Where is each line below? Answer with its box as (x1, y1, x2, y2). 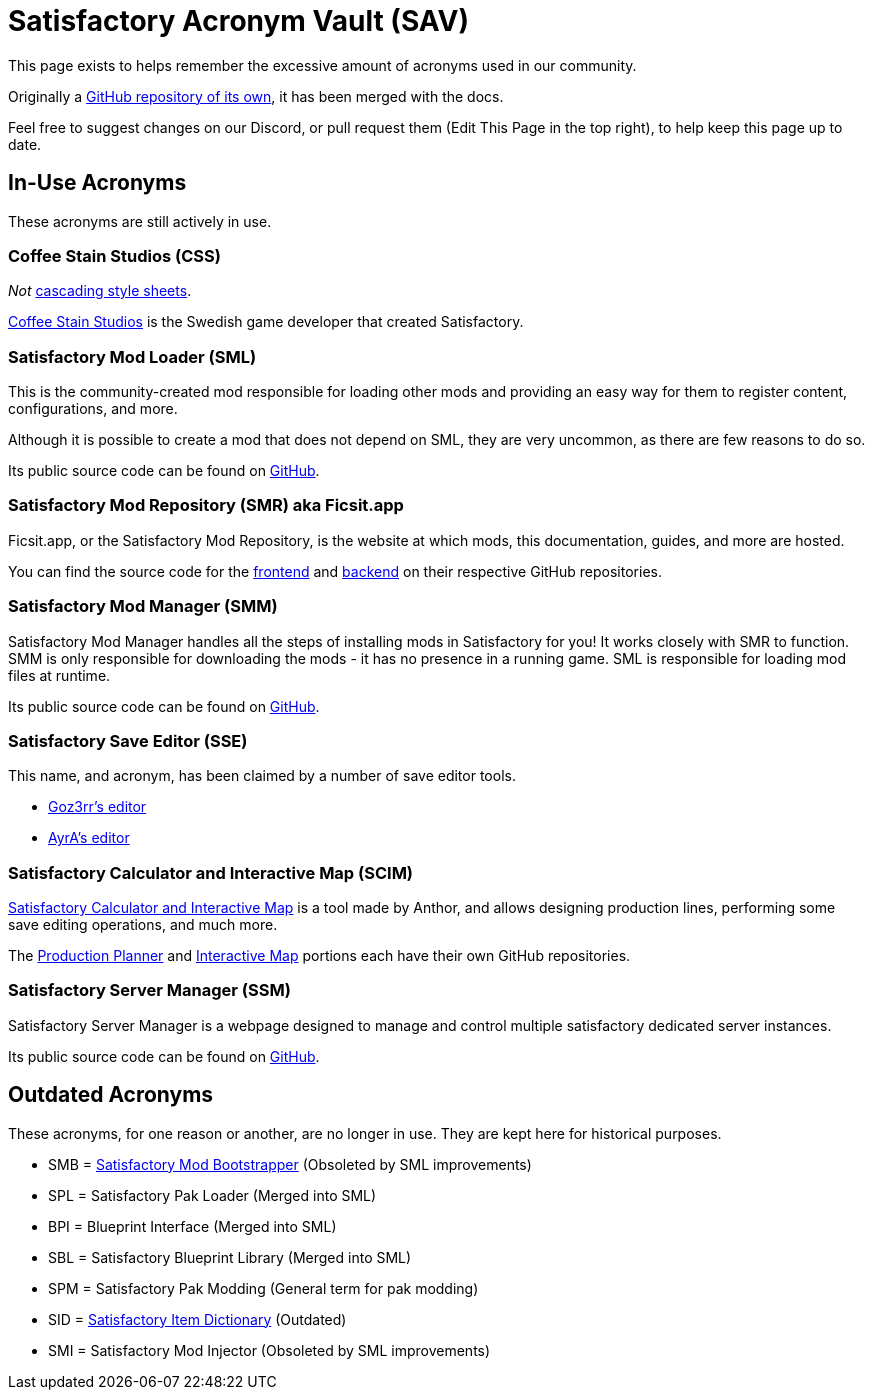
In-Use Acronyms (8, 170, 187, 196)
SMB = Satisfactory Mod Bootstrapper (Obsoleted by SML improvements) (48, 1155, 532, 1173)
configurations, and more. (8, 400, 178, 418)
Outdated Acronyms (8, 1082, 214, 1108)
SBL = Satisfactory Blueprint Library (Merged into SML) (48, 1248, 412, 1266)
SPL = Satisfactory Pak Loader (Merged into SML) (48, 1186, 377, 1204)
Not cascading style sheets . (8, 282, 192, 300)
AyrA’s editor (48, 829, 130, 847)
